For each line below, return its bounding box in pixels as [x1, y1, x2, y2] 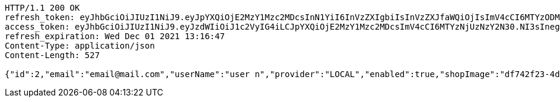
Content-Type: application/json [5, 41, 155, 50]
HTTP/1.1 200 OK [5, 3, 80, 12]
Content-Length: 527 [5, 50, 100, 60]
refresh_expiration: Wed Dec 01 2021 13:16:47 [5, 31, 225, 41]
